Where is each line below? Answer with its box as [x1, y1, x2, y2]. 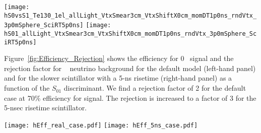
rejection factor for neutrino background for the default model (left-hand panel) [4, 62, 256, 73]
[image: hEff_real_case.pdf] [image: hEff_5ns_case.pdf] [4, 121, 198, 129]
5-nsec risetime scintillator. [4, 102, 87, 113]
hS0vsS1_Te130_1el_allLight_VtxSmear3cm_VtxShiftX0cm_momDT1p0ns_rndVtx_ [4, 12, 257, 19]
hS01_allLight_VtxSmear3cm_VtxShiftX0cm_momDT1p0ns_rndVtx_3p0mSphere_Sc [4, 30, 257, 37]
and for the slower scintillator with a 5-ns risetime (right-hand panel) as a [4, 73, 232, 83]
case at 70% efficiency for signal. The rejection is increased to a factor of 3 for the [4, 92, 256, 103]
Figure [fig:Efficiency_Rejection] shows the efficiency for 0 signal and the [4, 53, 234, 63]
